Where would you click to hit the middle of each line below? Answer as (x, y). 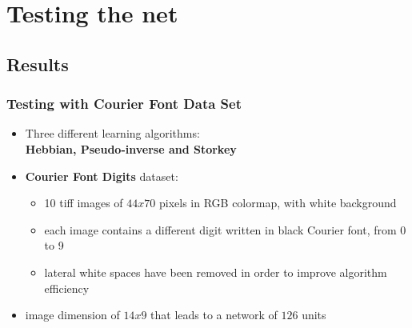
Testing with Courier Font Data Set (124, 104)
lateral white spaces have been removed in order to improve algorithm (216, 272)
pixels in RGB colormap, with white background (278, 203)
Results (38, 64)
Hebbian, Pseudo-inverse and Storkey (131, 148)
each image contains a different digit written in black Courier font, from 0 (225, 229)
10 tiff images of (84, 203)
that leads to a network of (214, 315)
